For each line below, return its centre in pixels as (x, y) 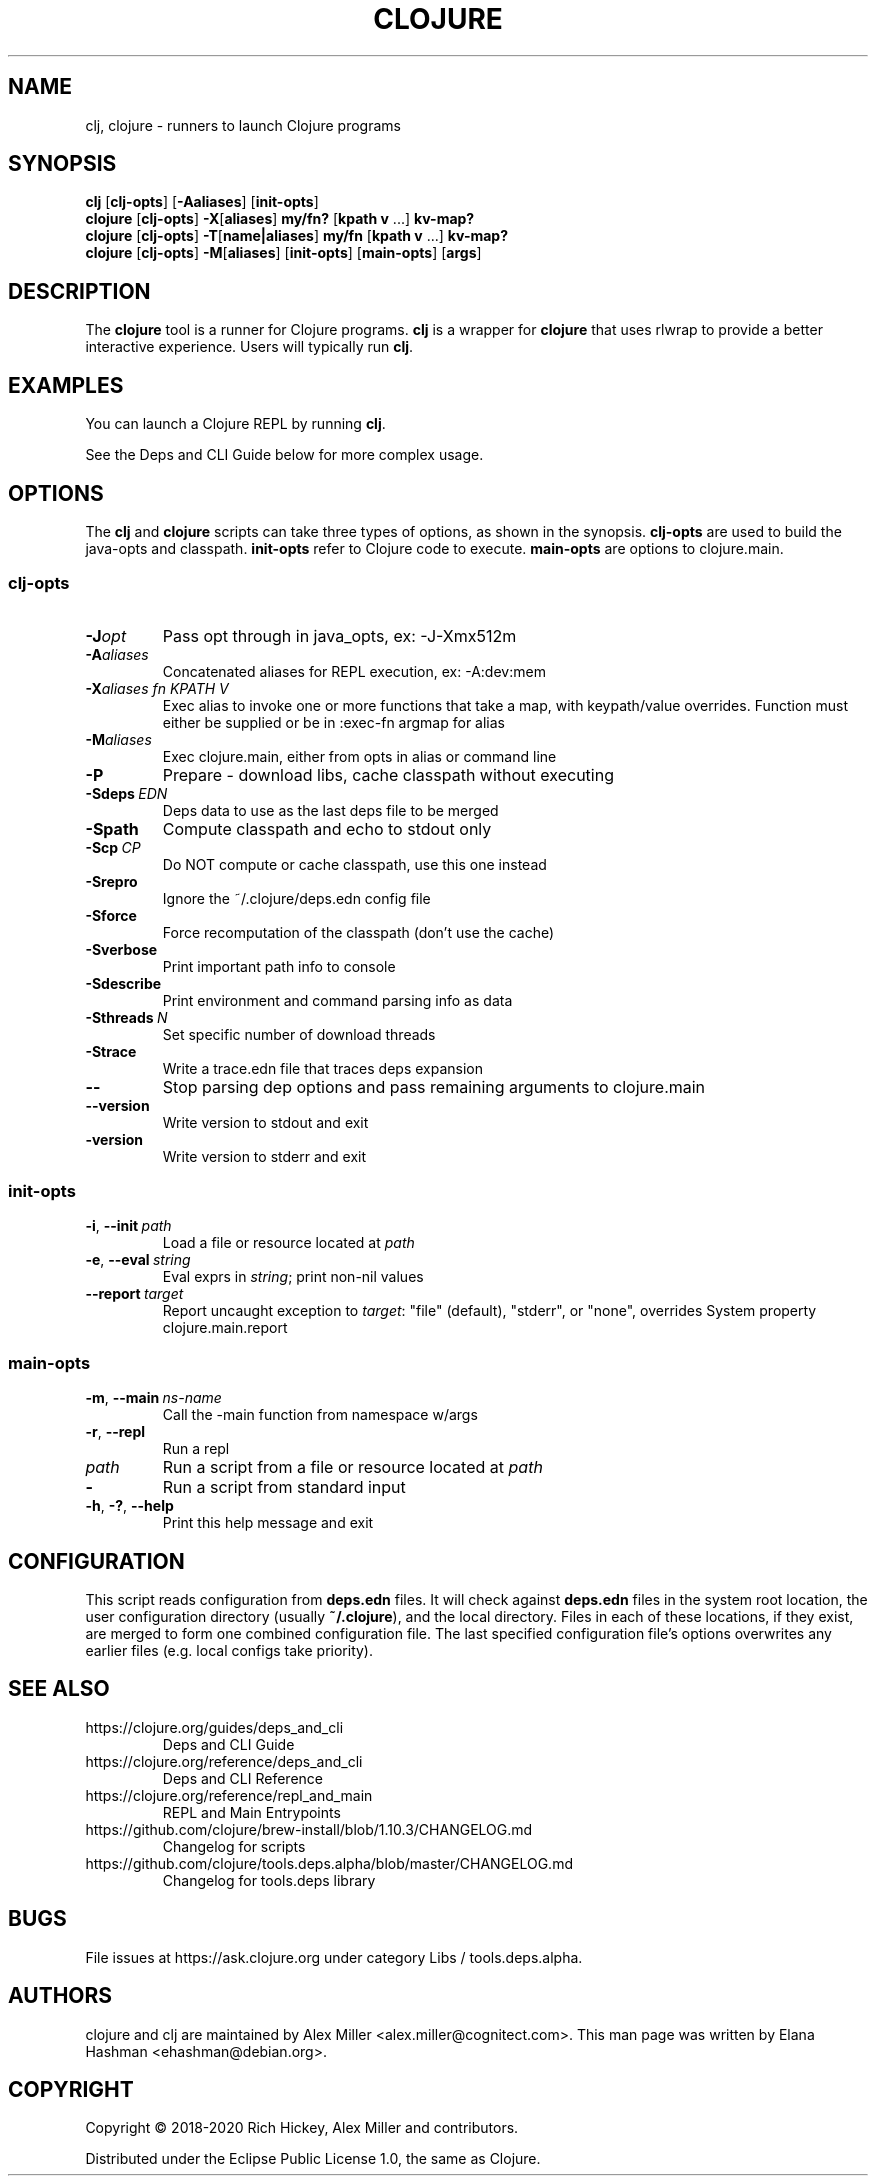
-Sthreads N (126, 1017)
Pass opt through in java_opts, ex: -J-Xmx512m (339, 635)
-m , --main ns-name (153, 1398)
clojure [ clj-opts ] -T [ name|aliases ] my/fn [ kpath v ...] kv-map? (297, 236)
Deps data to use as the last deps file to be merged (330, 810)
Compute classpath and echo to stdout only (327, 828)
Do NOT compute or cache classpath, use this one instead (354, 864)
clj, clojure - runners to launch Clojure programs (243, 125)
